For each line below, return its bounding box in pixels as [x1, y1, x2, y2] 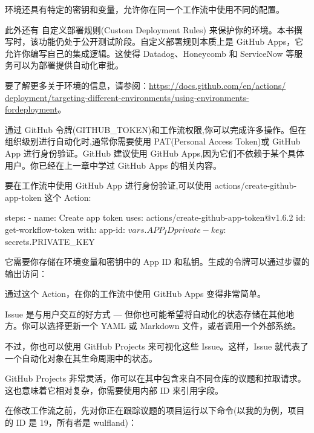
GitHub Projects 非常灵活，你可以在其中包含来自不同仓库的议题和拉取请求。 [5, 372, 306, 385]
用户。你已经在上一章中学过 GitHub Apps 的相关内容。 [5, 158, 221, 171]
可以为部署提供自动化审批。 [13, 59, 123, 71]
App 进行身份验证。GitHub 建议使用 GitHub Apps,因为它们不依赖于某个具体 [5, 146, 304, 159]
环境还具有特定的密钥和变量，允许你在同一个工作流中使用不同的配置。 [5, 3, 284, 15]
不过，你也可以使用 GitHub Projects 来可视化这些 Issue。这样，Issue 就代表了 [5, 340, 309, 353]
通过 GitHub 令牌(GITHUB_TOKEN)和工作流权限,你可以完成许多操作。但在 [5, 123, 306, 135]
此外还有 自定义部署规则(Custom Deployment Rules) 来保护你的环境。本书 [5, 23, 294, 36]
